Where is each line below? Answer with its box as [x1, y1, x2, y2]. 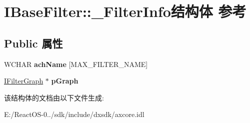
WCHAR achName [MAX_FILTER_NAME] [4, 58, 148, 69]
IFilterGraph [4, 75, 43, 86]
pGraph [51, 75, 78, 86]
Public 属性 [4, 35, 63, 50]
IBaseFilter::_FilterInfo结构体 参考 [4, 1, 246, 21]
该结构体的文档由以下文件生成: [4, 92, 104, 102]
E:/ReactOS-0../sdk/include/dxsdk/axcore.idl [4, 109, 144, 119]
